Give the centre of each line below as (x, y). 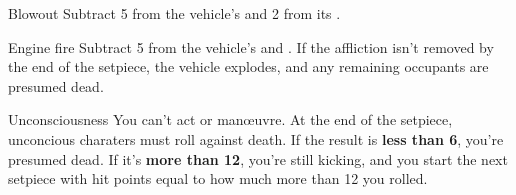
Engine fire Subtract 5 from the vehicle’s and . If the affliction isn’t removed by (251, 46)
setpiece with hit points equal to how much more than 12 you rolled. (218, 178)
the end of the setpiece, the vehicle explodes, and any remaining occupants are (248, 66)
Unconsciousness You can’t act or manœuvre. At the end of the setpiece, (230, 119)
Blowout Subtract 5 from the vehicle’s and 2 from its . (174, 13)
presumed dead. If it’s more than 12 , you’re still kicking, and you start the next (258, 158)
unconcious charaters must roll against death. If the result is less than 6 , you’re (256, 138)
